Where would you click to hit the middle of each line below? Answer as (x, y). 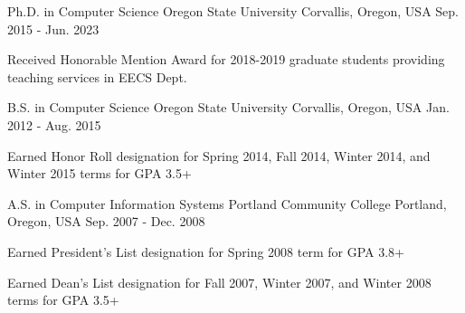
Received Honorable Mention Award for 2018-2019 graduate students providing (226, 59)
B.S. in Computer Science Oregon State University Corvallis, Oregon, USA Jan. (228, 107)
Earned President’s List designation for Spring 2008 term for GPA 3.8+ (206, 251)
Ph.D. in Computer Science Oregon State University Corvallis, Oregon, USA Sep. (233, 11)
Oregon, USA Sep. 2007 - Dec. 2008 (106, 221)
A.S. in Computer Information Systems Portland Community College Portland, (227, 203)
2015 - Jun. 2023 (53, 28)
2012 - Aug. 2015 (54, 124)
